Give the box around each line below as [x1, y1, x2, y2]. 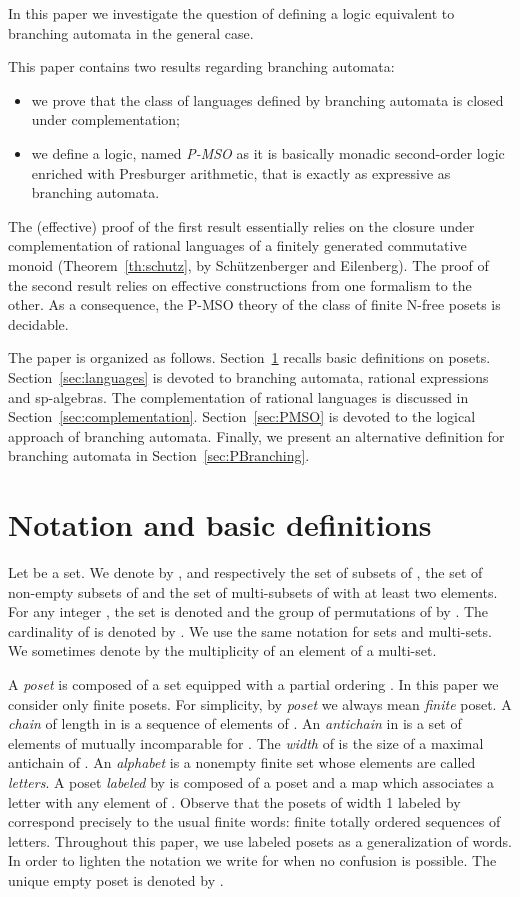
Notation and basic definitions [8, 504, 432, 545]
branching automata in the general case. [8, 22, 254, 43]
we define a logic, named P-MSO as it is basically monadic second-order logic [31, 142, 505, 163]
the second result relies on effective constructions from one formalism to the [8, 274, 472, 295]
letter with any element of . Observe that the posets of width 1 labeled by [8, 791, 461, 812]
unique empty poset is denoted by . [8, 869, 224, 890]
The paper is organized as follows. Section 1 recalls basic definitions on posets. [8, 347, 491, 368]
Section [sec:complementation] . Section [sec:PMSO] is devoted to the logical [8, 406, 476, 427]
